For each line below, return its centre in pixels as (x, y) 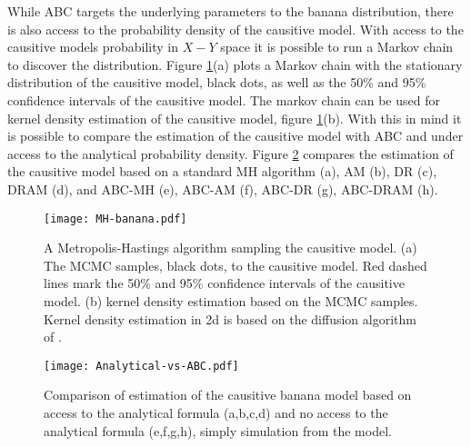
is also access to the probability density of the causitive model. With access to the (235, 29)
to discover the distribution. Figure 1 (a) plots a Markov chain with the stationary (235, 64)
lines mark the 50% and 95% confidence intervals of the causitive (224, 283)
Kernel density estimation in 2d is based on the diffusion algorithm (230, 318)
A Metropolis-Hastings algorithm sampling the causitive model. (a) (230, 248)
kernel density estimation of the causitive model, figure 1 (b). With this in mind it (235, 118)
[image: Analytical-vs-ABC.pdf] (141, 366)
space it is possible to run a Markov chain (337, 47)
